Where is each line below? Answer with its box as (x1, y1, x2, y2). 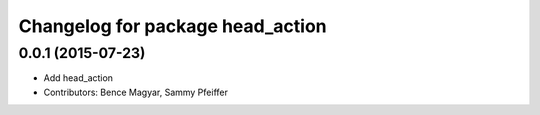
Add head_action (43, 72, 114, 84)
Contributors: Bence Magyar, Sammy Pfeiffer (43, 86, 229, 98)
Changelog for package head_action (18, 15, 327, 37)
